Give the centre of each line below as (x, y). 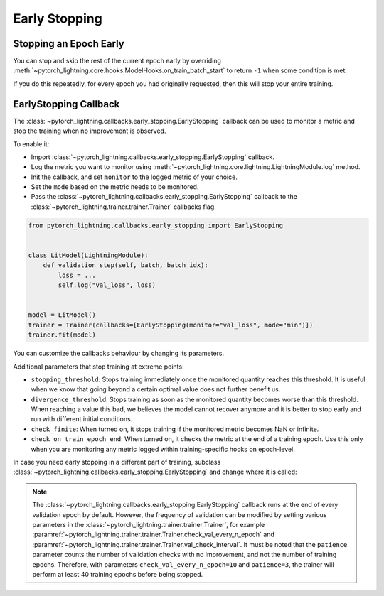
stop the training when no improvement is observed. (90, 131)
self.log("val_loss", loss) (107, 285)
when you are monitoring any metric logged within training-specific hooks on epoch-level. (163, 449)
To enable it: (31, 144)
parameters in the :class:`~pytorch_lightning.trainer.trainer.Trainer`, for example (149, 525)
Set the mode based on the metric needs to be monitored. (115, 187)
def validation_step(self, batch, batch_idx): (126, 265)
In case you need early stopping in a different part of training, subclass (117, 462)
